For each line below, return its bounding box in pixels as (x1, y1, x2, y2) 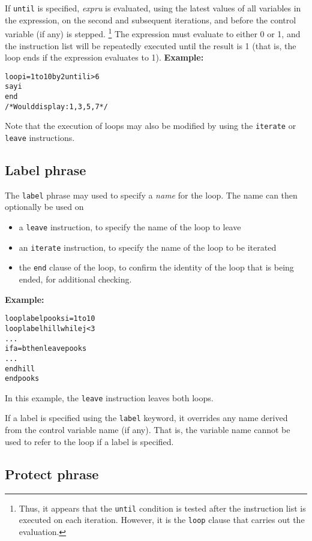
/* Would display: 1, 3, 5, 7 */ (5, 102, 108, 111)
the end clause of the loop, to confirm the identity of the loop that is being (19, 261, 294, 273)
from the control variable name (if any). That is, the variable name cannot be (5, 423, 290, 436)
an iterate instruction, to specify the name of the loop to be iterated (19, 241, 277, 253)
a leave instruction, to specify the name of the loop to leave (19, 221, 241, 233)
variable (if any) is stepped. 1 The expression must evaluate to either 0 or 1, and (5, 26, 301, 40)
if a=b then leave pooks (5, 344, 87, 353)
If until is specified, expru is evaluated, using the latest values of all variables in (5, 2, 301, 14)
